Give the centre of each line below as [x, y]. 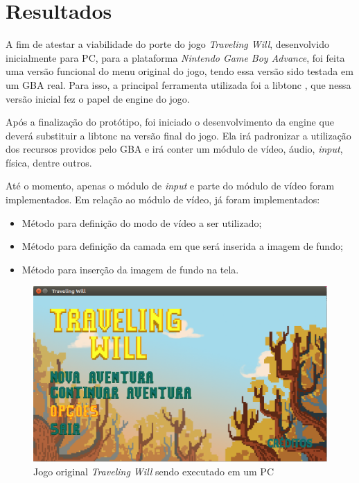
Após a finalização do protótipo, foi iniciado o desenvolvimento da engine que [170, 122]
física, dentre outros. [49, 162]
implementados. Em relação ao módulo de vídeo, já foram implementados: [163, 200]
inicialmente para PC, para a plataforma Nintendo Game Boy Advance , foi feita [175, 57]
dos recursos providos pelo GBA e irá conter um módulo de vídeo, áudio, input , [174, 149]
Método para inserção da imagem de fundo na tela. [130, 269]
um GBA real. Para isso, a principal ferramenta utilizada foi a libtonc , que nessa [178, 84]
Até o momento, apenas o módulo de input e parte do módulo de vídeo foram [170, 186]
